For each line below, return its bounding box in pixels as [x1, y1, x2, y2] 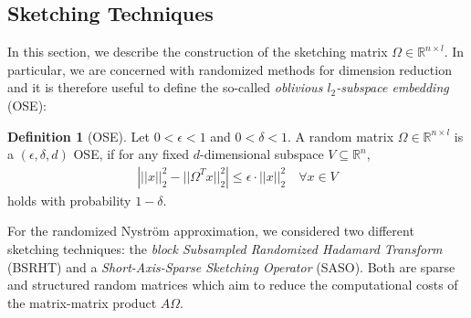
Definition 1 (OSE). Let [7, 126, 150, 145]
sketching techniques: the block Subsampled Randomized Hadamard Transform [7, 238, 443, 258]
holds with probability [7, 190, 131, 209]
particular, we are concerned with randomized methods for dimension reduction [7, 59, 452, 79]
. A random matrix [288, 126, 394, 145]
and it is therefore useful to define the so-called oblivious [7, 78, 323, 97]
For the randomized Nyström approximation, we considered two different [7, 221, 414, 240]
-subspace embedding [336, 78, 449, 97]
